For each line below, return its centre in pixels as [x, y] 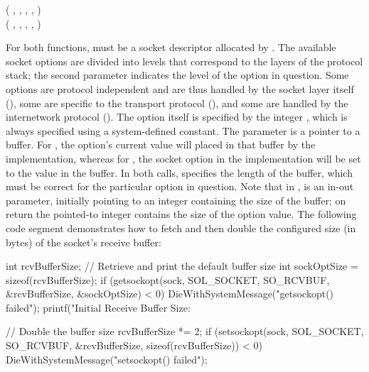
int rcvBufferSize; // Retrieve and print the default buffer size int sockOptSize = [182, 266]
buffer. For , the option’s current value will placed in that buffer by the [161, 144]
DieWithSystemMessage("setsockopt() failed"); [107, 359]
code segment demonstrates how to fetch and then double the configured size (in [181, 228]
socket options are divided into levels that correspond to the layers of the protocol [184, 61]
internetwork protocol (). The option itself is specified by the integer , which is [177, 117]
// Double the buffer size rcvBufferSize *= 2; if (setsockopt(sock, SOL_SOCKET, [185, 331]
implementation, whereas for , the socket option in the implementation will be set [183, 158]
